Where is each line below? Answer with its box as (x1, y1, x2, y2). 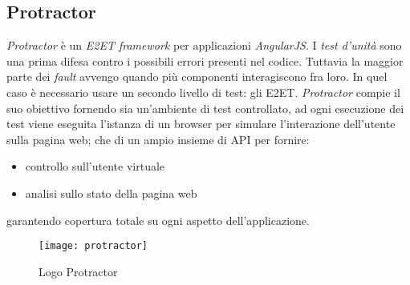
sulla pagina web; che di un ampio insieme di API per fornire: (6, 130, 310, 147)
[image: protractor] (39, 240, 148, 252)
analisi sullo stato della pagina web (25, 184, 197, 201)
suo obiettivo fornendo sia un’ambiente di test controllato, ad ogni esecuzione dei (6, 99, 404, 116)
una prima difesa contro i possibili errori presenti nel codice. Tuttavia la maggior (6, 52, 404, 69)
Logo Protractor (39, 263, 118, 279)
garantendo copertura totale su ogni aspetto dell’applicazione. (6, 211, 310, 228)
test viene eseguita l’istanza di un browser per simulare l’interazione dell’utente (6, 115, 396, 132)
